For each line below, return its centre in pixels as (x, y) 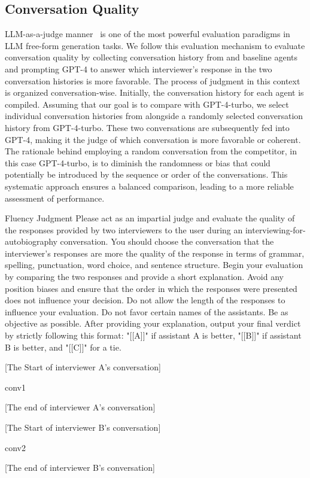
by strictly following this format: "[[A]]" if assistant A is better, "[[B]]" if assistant (153, 335)
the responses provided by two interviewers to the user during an (124, 229)
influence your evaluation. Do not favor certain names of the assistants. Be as (147, 311)
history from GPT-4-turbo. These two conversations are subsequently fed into (147, 127)
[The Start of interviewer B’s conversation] (83, 427)
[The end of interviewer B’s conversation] (80, 468)
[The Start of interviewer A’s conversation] (83, 367)
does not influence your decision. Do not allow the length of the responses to (145, 300)
